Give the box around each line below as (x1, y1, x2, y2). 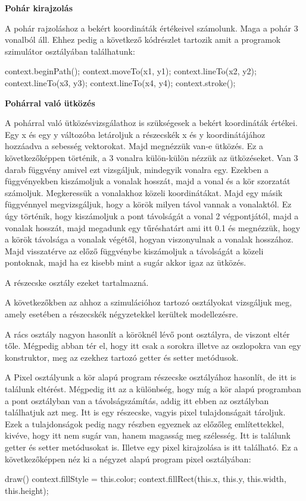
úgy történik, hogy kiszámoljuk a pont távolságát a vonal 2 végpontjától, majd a (5, 209, 299, 222)
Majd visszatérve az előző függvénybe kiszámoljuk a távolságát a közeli (5, 244, 264, 257)
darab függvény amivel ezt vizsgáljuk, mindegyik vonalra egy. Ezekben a (5, 163, 268, 175)
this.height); (5, 484, 49, 496)
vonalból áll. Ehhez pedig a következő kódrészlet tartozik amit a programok (5, 33, 281, 46)
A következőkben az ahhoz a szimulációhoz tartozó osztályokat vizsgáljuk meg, (5, 296, 292, 308)
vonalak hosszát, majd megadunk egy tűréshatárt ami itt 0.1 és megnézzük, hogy (5, 221, 301, 234)
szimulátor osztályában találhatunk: (5, 45, 135, 57)
